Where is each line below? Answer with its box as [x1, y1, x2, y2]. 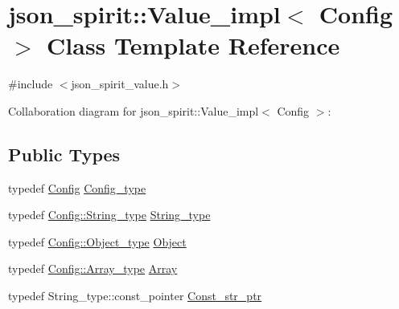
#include [8, 75, 53, 92]
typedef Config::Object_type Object [8, 233, 187, 250]
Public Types [8, 141, 121, 166]
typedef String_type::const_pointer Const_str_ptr [8, 287, 262, 304]
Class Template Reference [47, 29, 340, 62]
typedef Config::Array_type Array [8, 260, 178, 277]
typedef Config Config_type [8, 179, 146, 196]
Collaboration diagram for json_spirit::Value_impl [8, 102, 259, 119]
